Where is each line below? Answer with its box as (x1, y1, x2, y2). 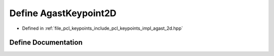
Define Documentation (9, 38, 83, 47)
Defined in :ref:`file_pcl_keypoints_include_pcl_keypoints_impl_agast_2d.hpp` (22, 25, 183, 31)
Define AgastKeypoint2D (9, 8, 117, 19)
